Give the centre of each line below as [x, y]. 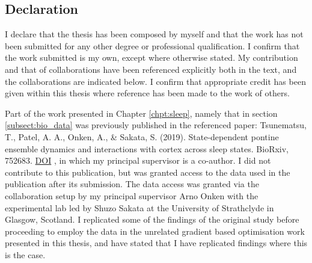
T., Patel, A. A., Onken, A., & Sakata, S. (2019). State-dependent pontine [142, 136]
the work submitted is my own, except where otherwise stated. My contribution [151, 57]
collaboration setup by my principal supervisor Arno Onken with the [132, 195]
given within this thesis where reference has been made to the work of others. [147, 93]
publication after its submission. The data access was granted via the [132, 184]
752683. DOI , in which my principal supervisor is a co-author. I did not [138, 160]
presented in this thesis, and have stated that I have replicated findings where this [156, 243]
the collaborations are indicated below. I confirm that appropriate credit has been [155, 81]
